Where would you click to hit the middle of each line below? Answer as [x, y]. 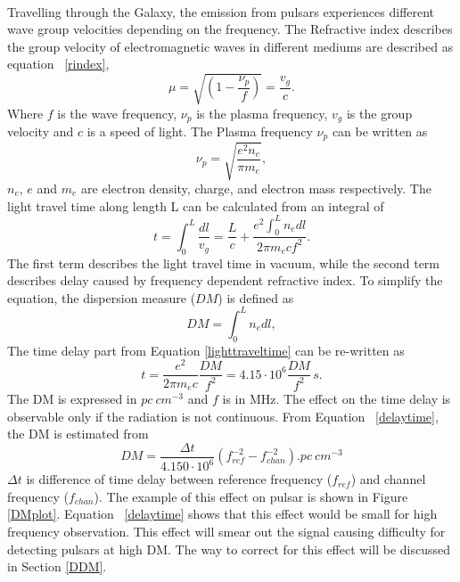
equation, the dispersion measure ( [102, 297]
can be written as [380, 131]
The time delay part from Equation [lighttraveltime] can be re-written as [206, 350]
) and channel [388, 479]
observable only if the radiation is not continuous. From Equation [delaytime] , [223, 416]
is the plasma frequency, [262, 113]
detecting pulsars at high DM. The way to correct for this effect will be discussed [229, 549]
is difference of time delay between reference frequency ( [179, 479]
